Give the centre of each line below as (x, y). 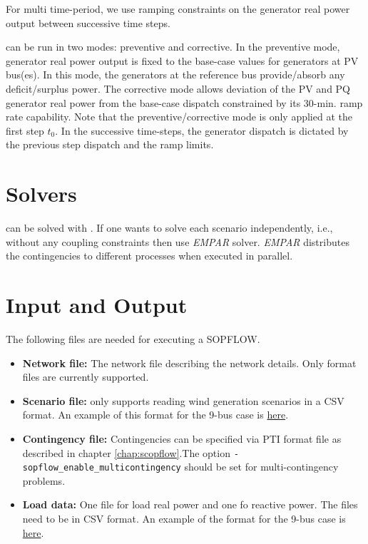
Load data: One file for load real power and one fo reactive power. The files (190, 504)
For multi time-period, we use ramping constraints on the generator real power (178, 9)
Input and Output (97, 305)
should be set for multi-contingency (261, 467)
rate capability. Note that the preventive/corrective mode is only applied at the (179, 117)
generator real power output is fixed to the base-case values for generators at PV (182, 60)
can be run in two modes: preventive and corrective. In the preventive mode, (173, 47)
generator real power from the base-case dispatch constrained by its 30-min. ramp (184, 102)
